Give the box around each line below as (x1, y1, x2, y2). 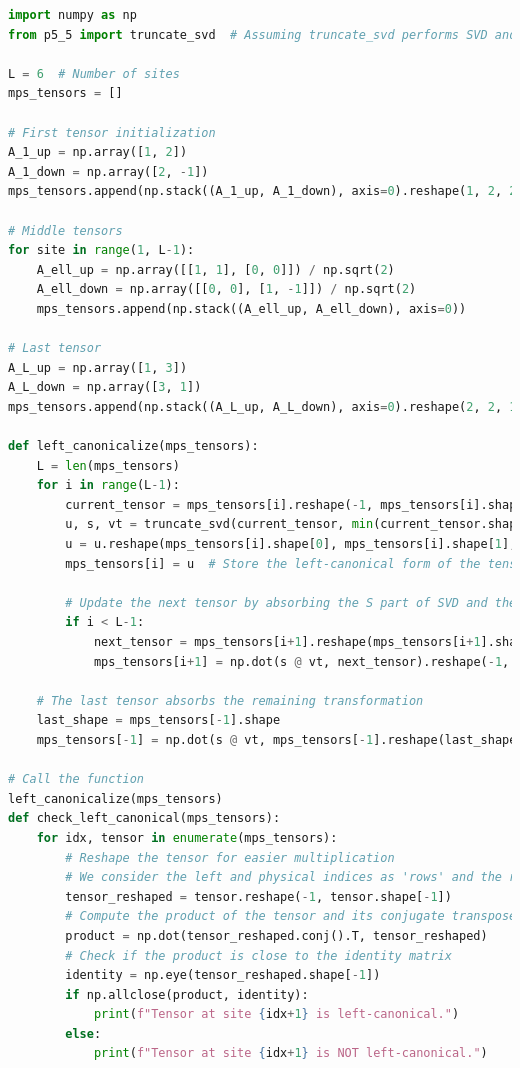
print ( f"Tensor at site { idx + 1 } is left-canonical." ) (93, 1007, 460, 1022)
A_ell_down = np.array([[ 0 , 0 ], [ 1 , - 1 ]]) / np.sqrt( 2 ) (36, 282, 417, 297)
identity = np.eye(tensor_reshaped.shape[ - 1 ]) (65, 968, 381, 983)
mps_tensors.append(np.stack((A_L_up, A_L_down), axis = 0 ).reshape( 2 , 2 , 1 (8, 399, 517, 414)
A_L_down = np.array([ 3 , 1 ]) (8, 380, 202, 395)
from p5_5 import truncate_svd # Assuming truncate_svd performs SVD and (8, 27, 517, 42)
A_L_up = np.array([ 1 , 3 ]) (8, 360, 188, 375)
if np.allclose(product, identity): (65, 987, 309, 1002)
